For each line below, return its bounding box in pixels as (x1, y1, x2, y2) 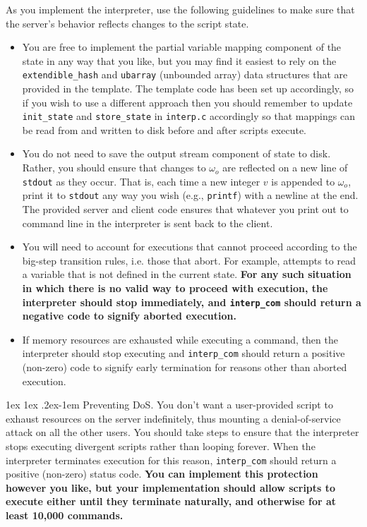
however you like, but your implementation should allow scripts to (6, 480, 336, 495)
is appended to (271, 174, 335, 188)
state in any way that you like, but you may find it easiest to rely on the (22, 53, 337, 68)
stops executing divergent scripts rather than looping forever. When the (6, 439, 315, 453)
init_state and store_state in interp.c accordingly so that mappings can (22, 109, 355, 123)
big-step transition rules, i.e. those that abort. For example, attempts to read (22, 253, 356, 267)
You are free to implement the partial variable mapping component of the (22, 40, 342, 54)
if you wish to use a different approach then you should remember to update (22, 95, 353, 109)
